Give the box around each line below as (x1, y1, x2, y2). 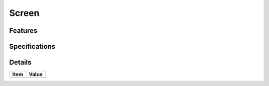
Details (9, 58, 32, 67)
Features (9, 26, 37, 35)
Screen (9, 7, 40, 18)
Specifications (9, 42, 56, 51)
